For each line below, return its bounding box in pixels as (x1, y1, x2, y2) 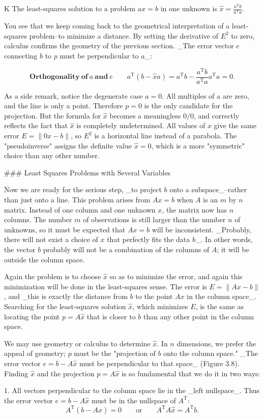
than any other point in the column (143, 311, 254, 321)
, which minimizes (132, 301, 188, 311)
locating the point (4, 311, 60, 321)
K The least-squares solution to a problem (4, 3, 136, 13)
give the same (214, 120, 256, 131)
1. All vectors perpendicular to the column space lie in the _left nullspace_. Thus (4, 385, 260, 396)
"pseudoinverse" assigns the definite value (4, 140, 132, 151)
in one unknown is (160, 3, 217, 13)
